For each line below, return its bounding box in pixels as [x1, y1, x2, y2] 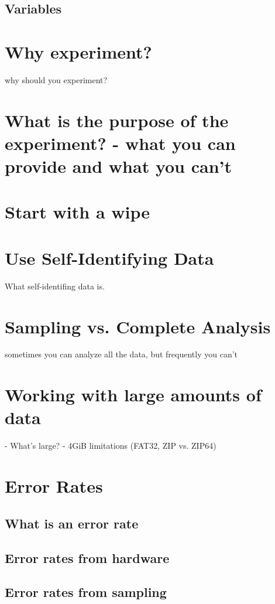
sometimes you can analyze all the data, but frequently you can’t [5, 348, 238, 360]
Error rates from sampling [5, 583, 167, 601]
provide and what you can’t [5, 154, 232, 178]
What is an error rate [5, 514, 139, 532]
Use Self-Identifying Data [5, 245, 214, 269]
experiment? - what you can [5, 131, 236, 155]
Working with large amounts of [5, 383, 262, 407]
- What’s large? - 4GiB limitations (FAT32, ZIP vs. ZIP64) [5, 439, 216, 452]
